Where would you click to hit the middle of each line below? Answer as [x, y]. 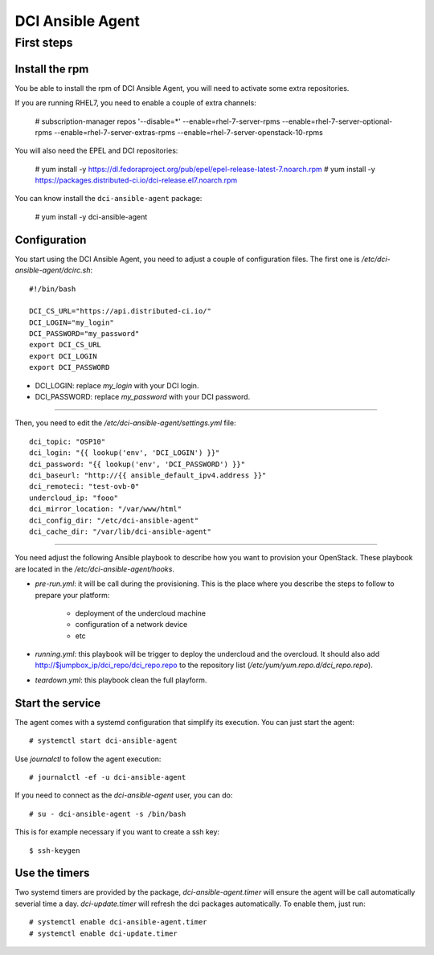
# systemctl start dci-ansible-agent [104, 741]
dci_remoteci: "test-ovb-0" [84, 487]
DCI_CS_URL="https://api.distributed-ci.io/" [121, 311]
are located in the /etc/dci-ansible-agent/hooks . [94, 569]
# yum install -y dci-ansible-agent [91, 216]
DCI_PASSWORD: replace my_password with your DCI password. [143, 397]
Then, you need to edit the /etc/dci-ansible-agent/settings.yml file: [125, 423]
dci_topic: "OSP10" [68, 441]
